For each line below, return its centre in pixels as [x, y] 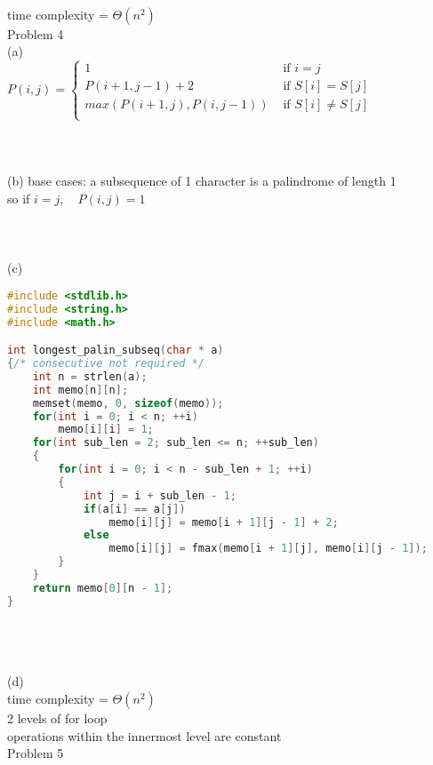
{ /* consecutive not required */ [106, 364]
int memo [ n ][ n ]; [80, 390]
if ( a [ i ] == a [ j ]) [134, 509]
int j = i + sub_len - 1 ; [160, 495]
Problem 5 [36, 753]
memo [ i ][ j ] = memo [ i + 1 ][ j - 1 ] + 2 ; [224, 522]
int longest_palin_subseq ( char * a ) [116, 351]
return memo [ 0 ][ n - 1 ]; [103, 588]
